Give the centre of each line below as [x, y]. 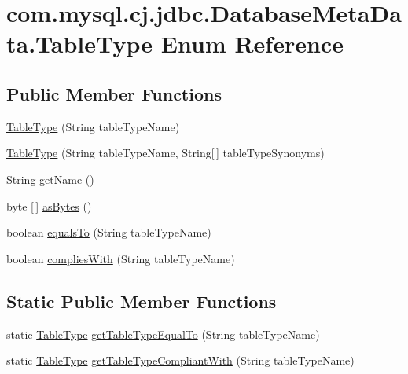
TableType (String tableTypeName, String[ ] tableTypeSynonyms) [165, 153]
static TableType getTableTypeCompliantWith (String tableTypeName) [180, 360]
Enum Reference [252, 44]
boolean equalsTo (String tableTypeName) [109, 232]
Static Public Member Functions [142, 301]
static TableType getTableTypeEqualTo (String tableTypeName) [163, 334]
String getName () [50, 179]
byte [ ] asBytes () [49, 205]
